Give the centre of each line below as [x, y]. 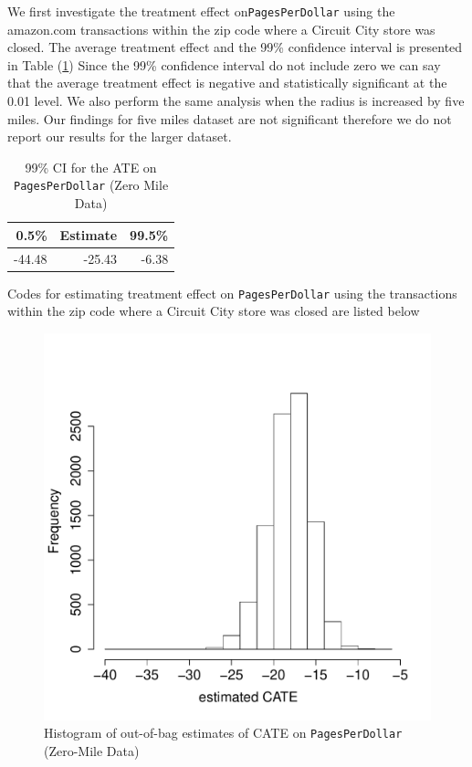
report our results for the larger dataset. [120, 137]
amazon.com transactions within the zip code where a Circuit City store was [221, 29]
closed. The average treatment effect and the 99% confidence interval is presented [235, 47]
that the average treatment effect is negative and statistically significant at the [227, 83]
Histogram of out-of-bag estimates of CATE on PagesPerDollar [223, 733]
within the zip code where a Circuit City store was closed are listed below [214, 311]
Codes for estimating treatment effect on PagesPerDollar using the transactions [232, 293]
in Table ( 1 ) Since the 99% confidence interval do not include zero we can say [224, 64]
